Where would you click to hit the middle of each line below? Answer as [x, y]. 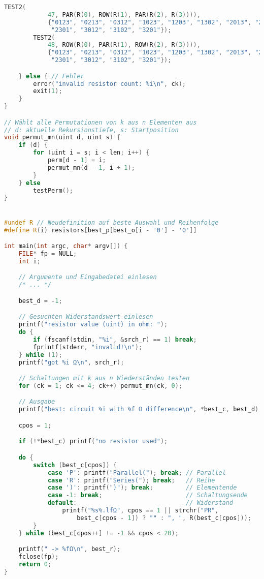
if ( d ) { [33, 145]
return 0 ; [35, 564]
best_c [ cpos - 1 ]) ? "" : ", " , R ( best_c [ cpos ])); [164, 518]
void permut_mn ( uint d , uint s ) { [62, 138]
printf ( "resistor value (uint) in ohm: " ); [93, 325]
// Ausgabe [37, 402]
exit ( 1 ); [48, 91]
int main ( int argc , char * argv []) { [66, 246]
